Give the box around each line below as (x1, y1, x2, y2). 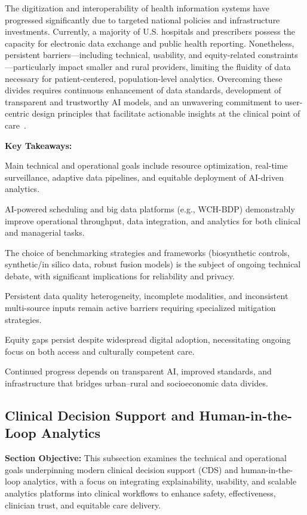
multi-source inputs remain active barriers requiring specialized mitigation (5, 301, 276, 314)
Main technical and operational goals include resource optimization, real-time (5, 159, 288, 172)
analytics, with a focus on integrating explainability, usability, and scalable (23, 475, 297, 487)
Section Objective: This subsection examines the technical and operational (5, 452, 287, 464)
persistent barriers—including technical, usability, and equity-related (5, 48, 256, 61)
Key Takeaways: (5, 139, 72, 151)
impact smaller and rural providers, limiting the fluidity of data (58, 60, 291, 72)
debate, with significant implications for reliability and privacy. (5, 269, 235, 282)
